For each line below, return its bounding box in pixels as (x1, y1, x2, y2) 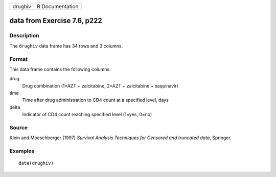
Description (9, 32, 39, 39)
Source (9, 124, 28, 131)
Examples (9, 147, 35, 154)
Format (9, 55, 28, 62)
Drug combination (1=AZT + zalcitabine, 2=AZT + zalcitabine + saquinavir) (22, 82, 178, 89)
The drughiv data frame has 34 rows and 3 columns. (9, 42, 123, 49)
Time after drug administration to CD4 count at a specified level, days (22, 97, 169, 103)
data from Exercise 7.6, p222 (9, 16, 102, 25)
